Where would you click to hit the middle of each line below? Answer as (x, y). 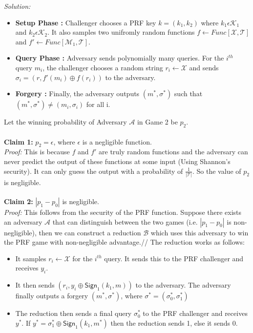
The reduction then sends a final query (74, 313)
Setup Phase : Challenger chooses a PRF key (86, 22)
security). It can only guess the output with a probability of (94, 171)
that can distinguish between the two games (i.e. (125, 221)
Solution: (17, 6)
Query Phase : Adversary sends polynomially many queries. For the (120, 58)
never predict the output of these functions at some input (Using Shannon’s (117, 161)
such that (188, 94)
